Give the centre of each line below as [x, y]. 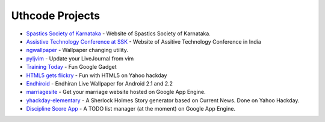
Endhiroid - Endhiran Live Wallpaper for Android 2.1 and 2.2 [100, 83]
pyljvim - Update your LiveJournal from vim [80, 58]
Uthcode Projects [56, 16]
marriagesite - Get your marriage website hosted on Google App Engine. [116, 92]
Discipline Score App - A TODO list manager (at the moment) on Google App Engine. [131, 109]
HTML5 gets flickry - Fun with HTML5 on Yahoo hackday [97, 75]
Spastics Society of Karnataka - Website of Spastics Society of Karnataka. [118, 33]
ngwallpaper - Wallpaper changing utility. [77, 50]
